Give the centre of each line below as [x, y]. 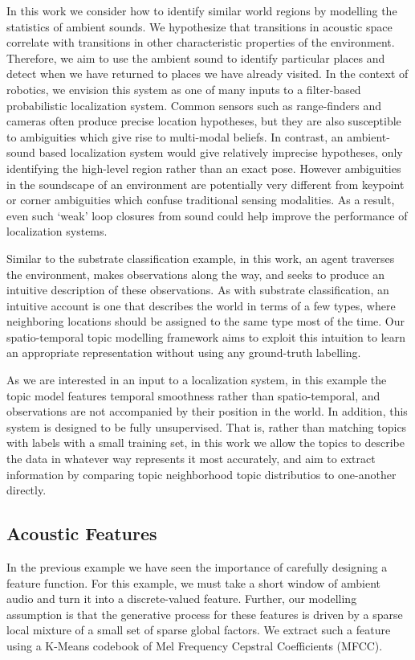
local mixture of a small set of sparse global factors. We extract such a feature [199, 630]
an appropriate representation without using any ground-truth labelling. [184, 353]
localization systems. [57, 231]
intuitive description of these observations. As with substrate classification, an [198, 290]
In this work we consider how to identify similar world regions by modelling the [202, 10]
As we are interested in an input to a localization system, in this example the [197, 380]
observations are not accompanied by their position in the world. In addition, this [207, 411]
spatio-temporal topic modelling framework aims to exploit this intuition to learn [206, 336]
